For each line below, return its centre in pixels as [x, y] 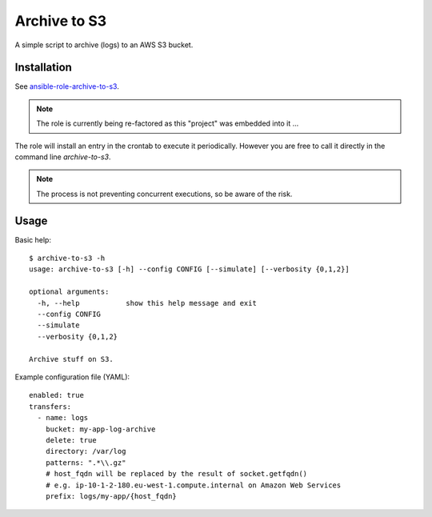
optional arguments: [69, 292]
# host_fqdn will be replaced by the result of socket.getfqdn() [176, 474]
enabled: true [56, 395]
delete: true [71, 440]
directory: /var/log [86, 451]
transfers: [50, 407]
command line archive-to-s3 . [63, 157]
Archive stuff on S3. [71, 359]
